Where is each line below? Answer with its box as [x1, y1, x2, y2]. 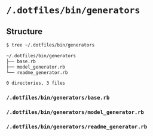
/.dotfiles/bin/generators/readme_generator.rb [6, 123, 148, 130]
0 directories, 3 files [6, 80, 66, 86]
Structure [6, 26, 43, 36]
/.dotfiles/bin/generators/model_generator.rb [6, 109, 145, 116]
